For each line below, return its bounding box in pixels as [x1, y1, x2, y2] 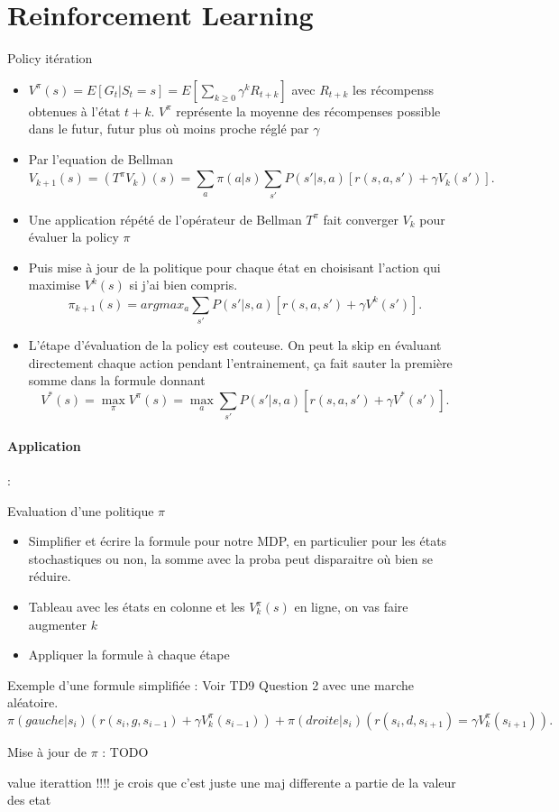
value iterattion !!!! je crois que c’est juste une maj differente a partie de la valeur [7, 772, 456, 791]
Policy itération [7, 49, 93, 68]
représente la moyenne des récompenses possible [176, 101, 441, 120]
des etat [7, 790, 51, 809]
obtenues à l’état [28, 101, 121, 120]
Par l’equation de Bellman [28, 149, 174, 168]
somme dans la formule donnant [28, 371, 206, 390]
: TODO [102, 742, 149, 761]
